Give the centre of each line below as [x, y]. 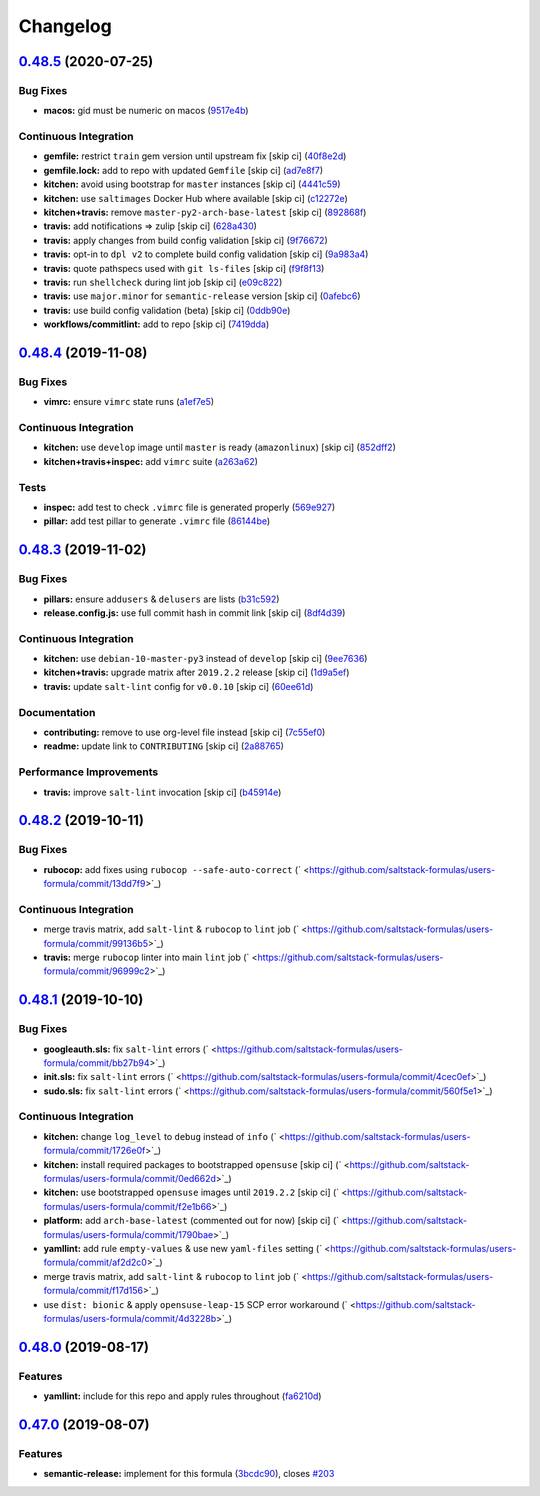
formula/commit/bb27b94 [96, 1062]
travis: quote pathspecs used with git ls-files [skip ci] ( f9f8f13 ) [184, 268]
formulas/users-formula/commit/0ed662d [130, 1178]
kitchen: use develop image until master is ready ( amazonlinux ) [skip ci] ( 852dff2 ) [220, 447]
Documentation [57, 712]
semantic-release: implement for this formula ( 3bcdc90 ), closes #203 [189, 1474]
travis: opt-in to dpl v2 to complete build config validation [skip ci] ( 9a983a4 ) [206, 254]
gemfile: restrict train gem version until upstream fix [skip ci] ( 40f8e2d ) [195, 156]
